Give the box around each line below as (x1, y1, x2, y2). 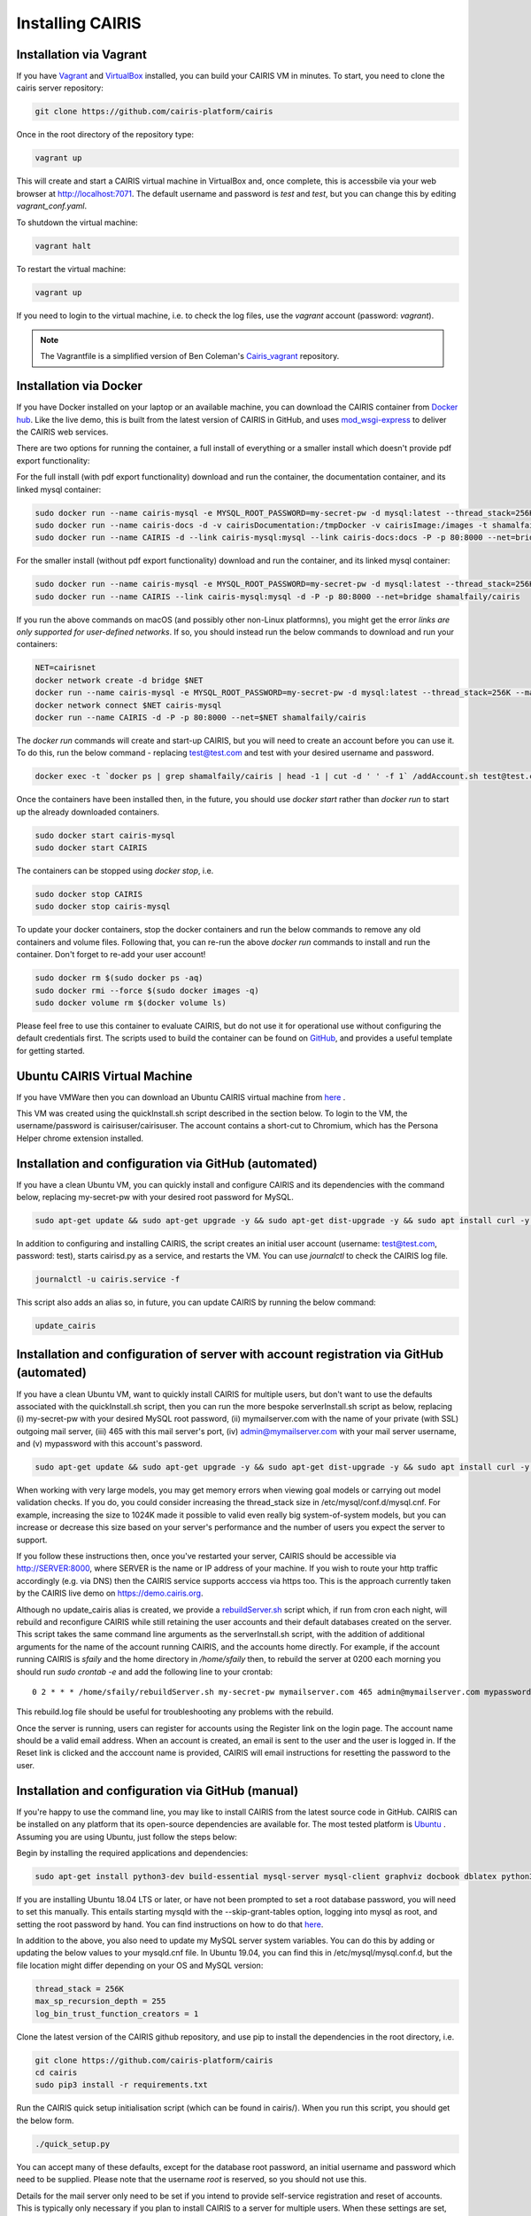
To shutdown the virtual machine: (16, 217, 139, 228)
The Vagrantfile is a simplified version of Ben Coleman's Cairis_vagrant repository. (40, 351, 340, 362)
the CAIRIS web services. (16, 426, 109, 437)
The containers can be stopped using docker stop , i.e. (16, 865, 214, 877)
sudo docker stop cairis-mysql (35, 901, 172, 912)
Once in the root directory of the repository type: (16, 129, 195, 140)
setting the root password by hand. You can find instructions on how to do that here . (16, 1919, 324, 1930)
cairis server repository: (16, 82, 104, 93)
